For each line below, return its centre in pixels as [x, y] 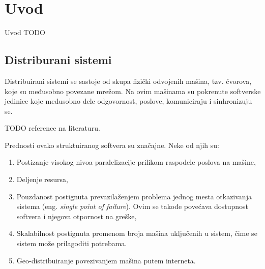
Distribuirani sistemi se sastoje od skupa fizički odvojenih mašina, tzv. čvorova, [128, 81]
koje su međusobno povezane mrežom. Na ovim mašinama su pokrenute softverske [133, 91]
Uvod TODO [25, 32]
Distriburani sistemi [58, 60]
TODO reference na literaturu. [52, 128]
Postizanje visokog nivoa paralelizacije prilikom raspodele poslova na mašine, [136, 162]
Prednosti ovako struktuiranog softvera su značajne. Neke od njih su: [112, 145]
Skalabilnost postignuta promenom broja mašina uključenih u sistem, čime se [137, 233]
